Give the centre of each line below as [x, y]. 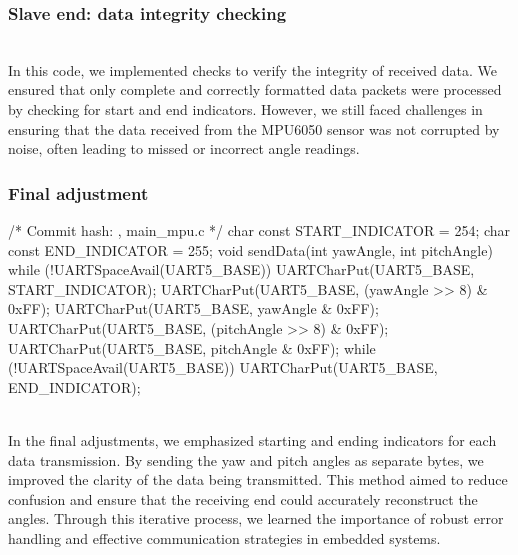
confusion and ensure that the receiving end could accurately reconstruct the [243, 498]
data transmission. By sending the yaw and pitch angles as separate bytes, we [246, 459]
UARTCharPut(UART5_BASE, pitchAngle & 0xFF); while [192, 347]
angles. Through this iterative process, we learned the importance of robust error [256, 518]
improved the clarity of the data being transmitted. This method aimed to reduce [258, 479]
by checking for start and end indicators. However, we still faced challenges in [245, 109]
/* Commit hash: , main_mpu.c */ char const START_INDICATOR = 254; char [259, 230]
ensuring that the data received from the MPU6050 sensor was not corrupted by [254, 128]
